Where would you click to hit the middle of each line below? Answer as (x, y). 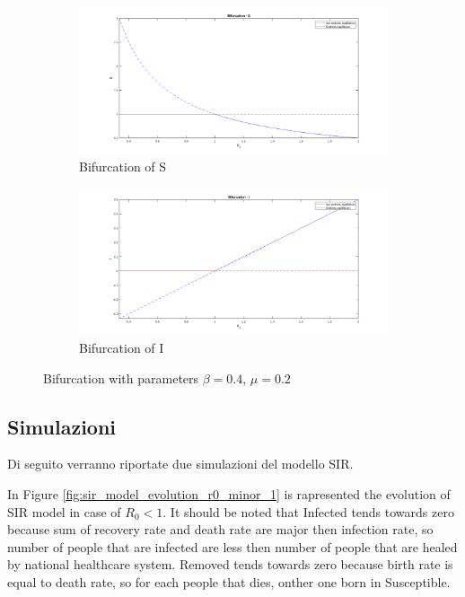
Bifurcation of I (122, 347)
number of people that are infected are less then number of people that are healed (232, 546)
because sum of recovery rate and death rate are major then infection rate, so (220, 529)
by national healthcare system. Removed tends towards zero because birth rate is (230, 564)
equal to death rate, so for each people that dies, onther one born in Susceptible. (229, 581)
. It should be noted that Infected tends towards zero (308, 511)
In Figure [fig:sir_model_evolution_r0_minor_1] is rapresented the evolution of (229, 493)
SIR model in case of (64, 511)
